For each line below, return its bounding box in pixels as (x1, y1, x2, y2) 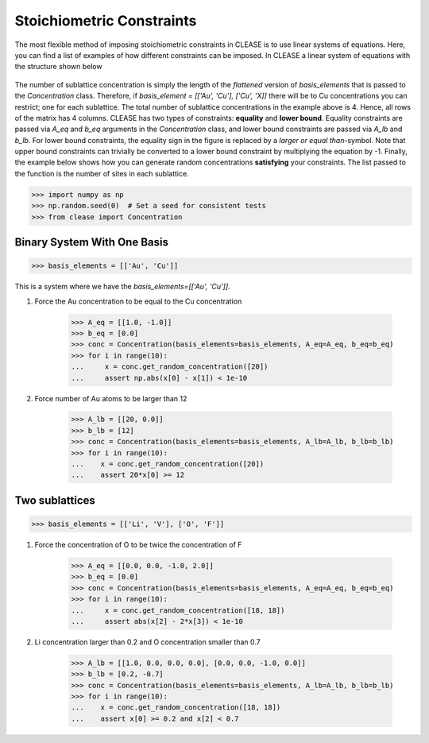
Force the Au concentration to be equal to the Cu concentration (34, 296, 242, 306)
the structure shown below (14, 62, 102, 72)
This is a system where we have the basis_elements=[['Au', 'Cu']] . (14, 282, 230, 292)
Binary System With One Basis (14, 235, 168, 250)
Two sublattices (14, 493, 95, 507)
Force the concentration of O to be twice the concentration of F (34, 540, 242, 550)
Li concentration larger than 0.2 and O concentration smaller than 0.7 (34, 637, 261, 647)
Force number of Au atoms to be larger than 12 (34, 393, 187, 403)
